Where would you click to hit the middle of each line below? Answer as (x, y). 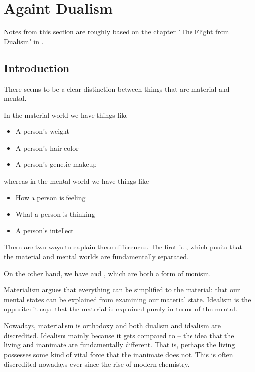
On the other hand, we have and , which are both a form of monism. (108, 273)
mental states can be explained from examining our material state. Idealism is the (127, 299)
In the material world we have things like (66, 114)
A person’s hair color (47, 147)
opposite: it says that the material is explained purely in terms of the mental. (121, 309)
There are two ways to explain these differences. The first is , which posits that (123, 247)
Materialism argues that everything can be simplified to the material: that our (122, 290)
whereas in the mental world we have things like (77, 181)
